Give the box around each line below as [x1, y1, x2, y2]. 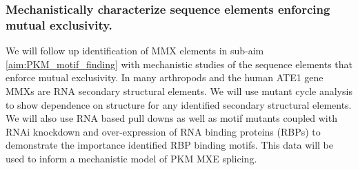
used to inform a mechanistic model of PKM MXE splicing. [6, 151, 257, 165]
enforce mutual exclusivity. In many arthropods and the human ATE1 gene [6, 70, 324, 85]
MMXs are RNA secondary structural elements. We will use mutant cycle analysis [6, 83, 352, 98]
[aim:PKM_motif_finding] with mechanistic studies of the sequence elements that [6, 56, 353, 71]
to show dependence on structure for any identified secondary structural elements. [6, 97, 352, 111]
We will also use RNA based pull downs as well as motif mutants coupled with [6, 111, 337, 125]
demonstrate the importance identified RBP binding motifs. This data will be [6, 138, 333, 152]
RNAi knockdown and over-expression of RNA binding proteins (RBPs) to [6, 124, 321, 138]
